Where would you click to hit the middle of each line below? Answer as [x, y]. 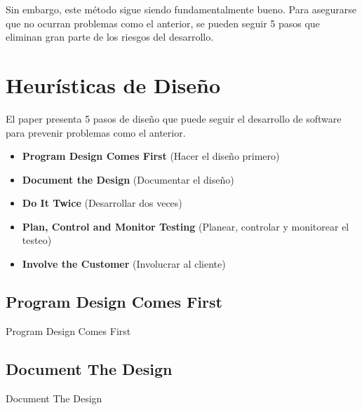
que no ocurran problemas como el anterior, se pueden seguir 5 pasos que [163, 23]
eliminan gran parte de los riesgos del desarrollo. [110, 37]
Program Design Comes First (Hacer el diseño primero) [151, 156]
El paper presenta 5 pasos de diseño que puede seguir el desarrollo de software [174, 118]
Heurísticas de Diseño [113, 84]
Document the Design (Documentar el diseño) [128, 179]
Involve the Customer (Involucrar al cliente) [124, 264]
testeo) [37, 240]
